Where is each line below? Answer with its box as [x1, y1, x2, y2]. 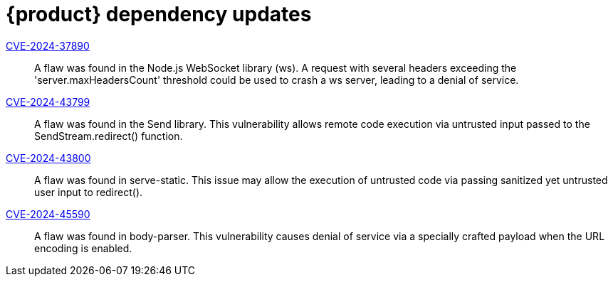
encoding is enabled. [34, 242, 132, 254]
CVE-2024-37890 [6, 39, 90, 52]
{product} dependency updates [6, 2, 312, 26]
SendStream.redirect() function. [34, 129, 183, 142]
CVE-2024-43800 [6, 151, 91, 164]
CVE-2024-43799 [6, 95, 90, 108]
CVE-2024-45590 [6, 207, 90, 220]
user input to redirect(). [34, 185, 143, 198]
